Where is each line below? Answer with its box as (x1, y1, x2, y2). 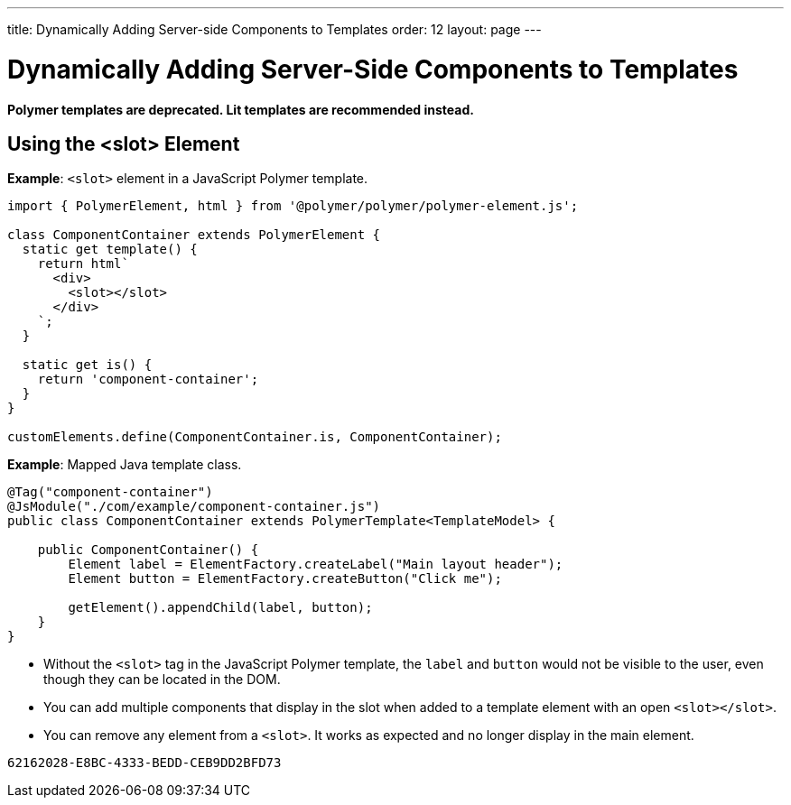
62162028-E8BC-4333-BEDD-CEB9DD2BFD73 (7, 755, 282, 771)
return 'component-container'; (37, 372, 259, 387)
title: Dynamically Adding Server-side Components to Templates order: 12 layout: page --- (7, 22, 542, 37)
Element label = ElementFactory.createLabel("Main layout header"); (68, 557, 563, 572)
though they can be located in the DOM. (43, 671, 281, 688)
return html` (37, 256, 129, 272)
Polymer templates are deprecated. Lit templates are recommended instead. (7, 101, 474, 117)
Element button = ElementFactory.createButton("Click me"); (68, 571, 502, 587)
